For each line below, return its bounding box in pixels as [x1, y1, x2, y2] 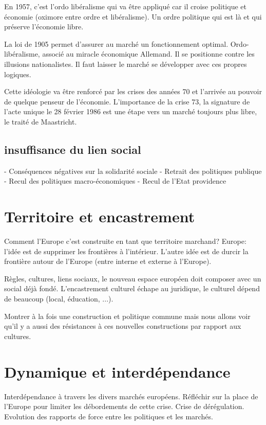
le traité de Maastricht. [4, 116, 77, 127]
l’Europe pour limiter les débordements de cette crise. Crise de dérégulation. [4, 401, 244, 412]
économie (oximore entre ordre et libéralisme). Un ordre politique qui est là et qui [4, 11, 262, 22]
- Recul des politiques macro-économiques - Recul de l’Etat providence [4, 175, 226, 186]
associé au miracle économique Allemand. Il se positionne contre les [42, 48, 255, 59]
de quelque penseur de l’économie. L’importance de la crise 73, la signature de [4, 96, 250, 107]
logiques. [4, 68, 31, 79]
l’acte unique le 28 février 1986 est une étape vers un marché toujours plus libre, [4, 106, 257, 117]
